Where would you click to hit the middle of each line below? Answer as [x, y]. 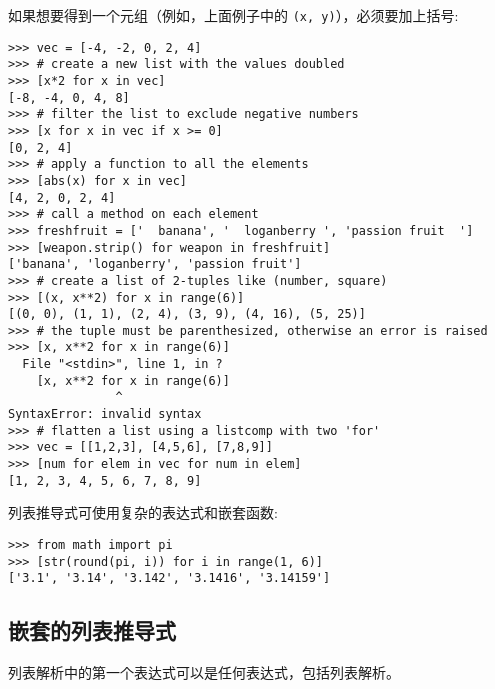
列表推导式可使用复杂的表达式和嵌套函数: [143, 512]
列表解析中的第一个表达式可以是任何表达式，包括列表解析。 [204, 672]
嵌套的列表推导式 [92, 630]
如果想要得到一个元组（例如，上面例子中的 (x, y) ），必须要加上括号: [233, 15]
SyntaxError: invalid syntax [105, 414]
